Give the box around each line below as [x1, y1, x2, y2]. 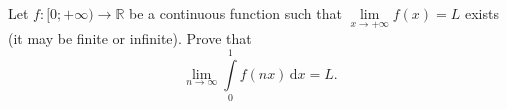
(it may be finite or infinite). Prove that [8, 28, 252, 49]
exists [464, 3, 499, 23]
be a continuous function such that [129, 3, 342, 23]
